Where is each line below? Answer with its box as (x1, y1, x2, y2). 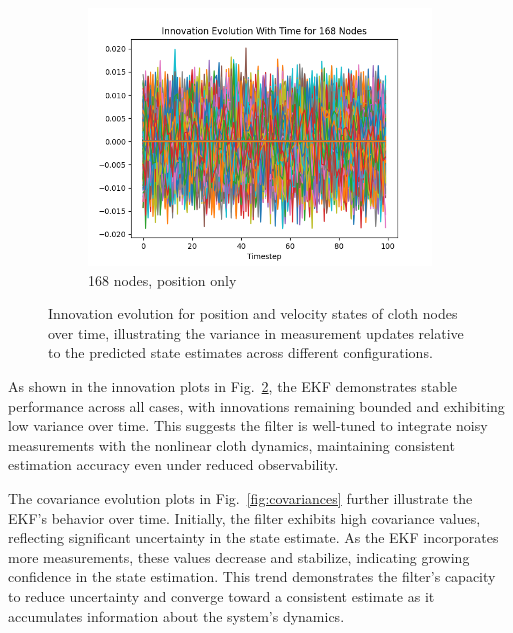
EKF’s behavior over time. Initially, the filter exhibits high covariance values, (8, 507, 481, 528)
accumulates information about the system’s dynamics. (8, 605, 345, 626)
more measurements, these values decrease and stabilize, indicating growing (8, 546, 470, 567)
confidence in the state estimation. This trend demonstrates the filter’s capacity (8, 566, 496, 587)
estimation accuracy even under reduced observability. (8, 454, 339, 475)
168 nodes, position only (88, 269, 237, 290)
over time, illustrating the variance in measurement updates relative (48, 322, 464, 343)
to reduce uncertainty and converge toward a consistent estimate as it (8, 585, 435, 606)
